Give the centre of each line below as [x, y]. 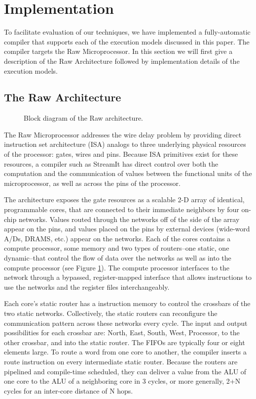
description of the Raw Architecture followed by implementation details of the [122, 61]
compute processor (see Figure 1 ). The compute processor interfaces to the [117, 267]
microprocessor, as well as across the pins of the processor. [92, 183]
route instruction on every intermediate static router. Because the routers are [121, 361]
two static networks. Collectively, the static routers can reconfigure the [111, 313]
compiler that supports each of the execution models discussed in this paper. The [127, 41]
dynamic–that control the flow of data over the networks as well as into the [118, 258]
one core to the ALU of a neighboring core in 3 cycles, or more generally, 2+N [122, 381]
